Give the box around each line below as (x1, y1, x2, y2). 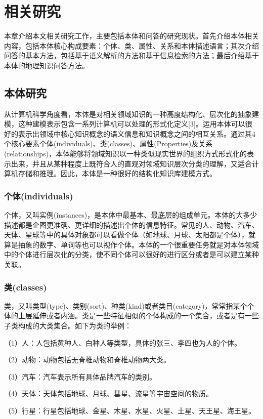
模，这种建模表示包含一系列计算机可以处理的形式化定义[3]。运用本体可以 (4, 118, 245, 129)
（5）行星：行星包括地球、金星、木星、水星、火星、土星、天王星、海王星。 (4, 405, 255, 416)
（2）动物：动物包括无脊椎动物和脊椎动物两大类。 (4, 354, 170, 365)
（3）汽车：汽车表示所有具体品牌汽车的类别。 (4, 371, 156, 382)
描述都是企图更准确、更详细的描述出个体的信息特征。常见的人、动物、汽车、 (4, 219, 259, 230)
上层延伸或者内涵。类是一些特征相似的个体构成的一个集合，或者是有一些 (18, 310, 259, 321)
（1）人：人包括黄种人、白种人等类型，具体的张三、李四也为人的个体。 (4, 337, 241, 348)
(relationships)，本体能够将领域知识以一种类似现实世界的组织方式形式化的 (4, 148, 247, 159)
